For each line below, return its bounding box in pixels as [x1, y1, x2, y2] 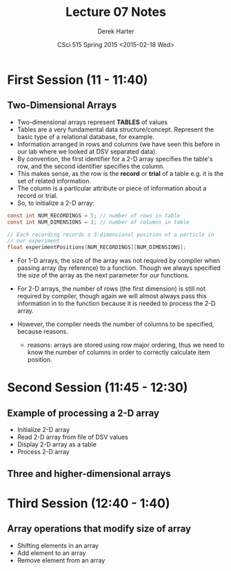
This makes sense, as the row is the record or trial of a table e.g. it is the [17, 169, 224, 177]
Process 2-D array [17, 448, 70, 456]
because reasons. [17, 327, 68, 336]
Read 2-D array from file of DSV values [17, 433, 129, 442]
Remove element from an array [17, 556, 106, 564]
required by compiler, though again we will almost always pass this [17, 292, 208, 300]
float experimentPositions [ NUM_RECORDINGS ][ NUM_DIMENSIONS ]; [7, 244, 187, 251]
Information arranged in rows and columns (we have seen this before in [17, 140, 221, 148]
